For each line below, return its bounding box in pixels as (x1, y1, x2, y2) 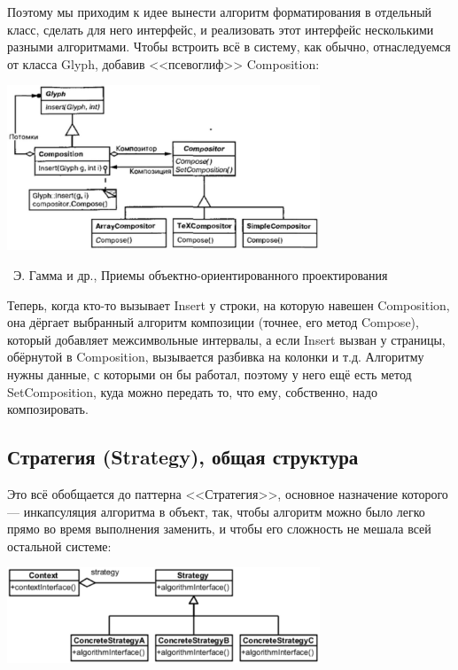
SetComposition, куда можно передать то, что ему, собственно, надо (7, 382, 377, 401)
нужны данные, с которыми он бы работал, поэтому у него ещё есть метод (7, 364, 412, 383)
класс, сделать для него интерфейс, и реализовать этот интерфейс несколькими (7, 19, 434, 38)
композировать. (7, 400, 89, 418)
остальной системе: (7, 536, 112, 555)
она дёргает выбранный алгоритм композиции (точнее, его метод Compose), (7, 313, 419, 331)
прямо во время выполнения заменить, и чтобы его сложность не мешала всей (7, 519, 431, 538)
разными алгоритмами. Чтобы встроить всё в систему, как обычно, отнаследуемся (7, 37, 451, 56)
